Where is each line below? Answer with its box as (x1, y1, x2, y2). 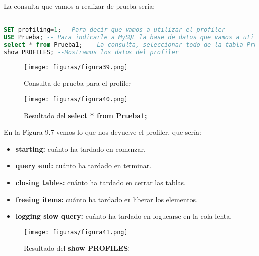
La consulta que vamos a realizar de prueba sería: (4, 1, 155, 11)
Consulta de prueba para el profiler (24, 78, 131, 88)
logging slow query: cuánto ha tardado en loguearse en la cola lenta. (15, 211, 232, 221)
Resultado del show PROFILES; (24, 243, 130, 253)
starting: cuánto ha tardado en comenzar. (15, 143, 146, 154)
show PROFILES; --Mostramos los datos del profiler (4, 48, 179, 56)
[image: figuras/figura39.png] (24, 63, 128, 71)
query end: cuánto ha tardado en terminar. (15, 160, 152, 171)
